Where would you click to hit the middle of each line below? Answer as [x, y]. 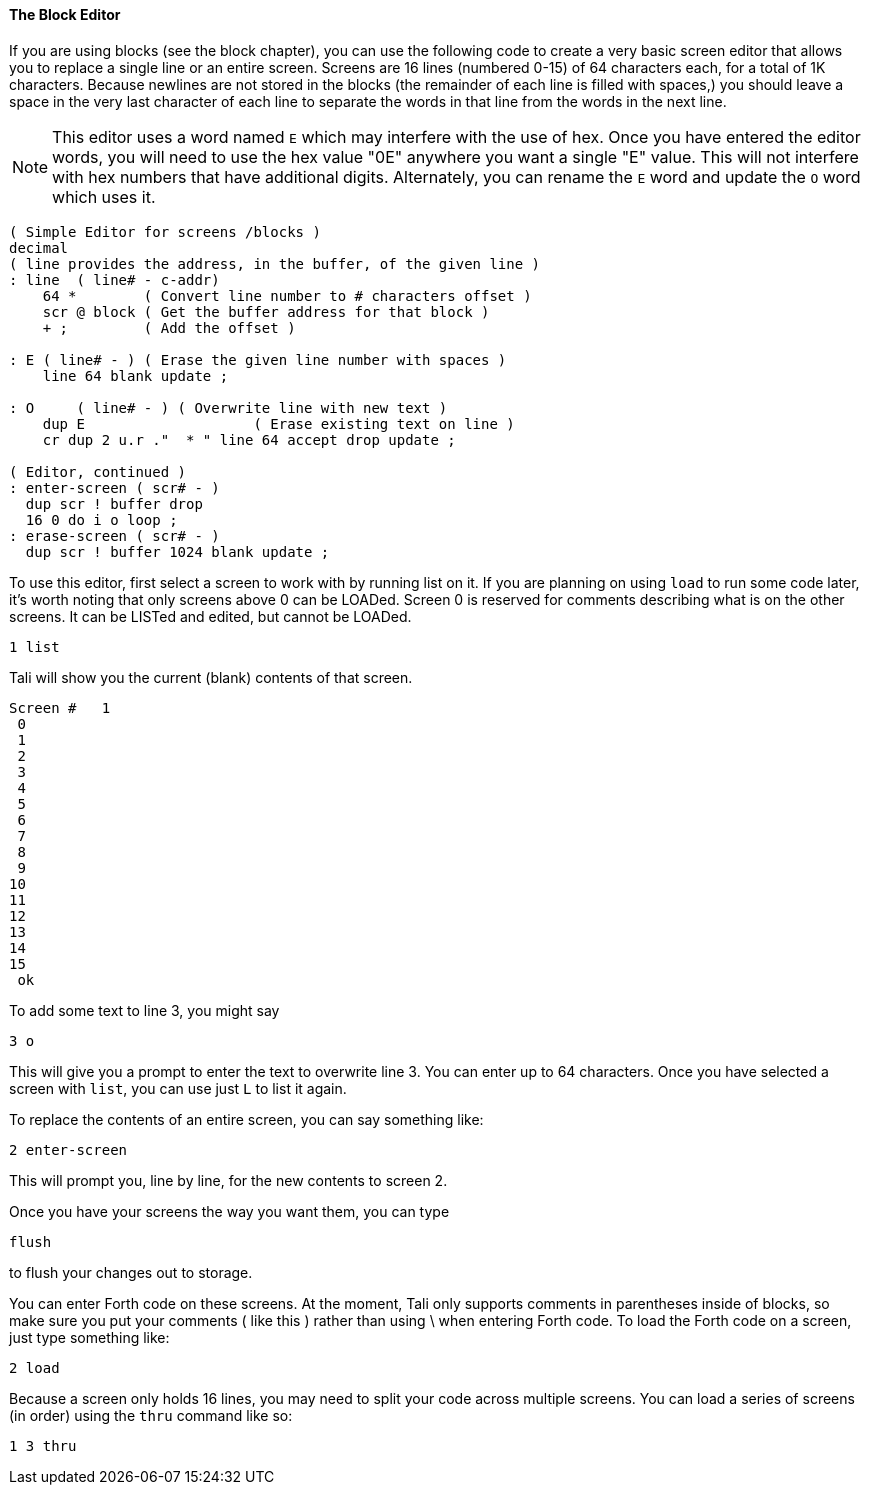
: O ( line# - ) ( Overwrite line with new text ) [228, 407]
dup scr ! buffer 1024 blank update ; [177, 551]
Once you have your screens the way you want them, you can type [229, 1211]
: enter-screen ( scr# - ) [114, 487]
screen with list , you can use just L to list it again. [178, 1088]
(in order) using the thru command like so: [151, 1415]
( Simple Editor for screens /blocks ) [165, 231]
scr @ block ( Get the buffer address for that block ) [266, 311]
